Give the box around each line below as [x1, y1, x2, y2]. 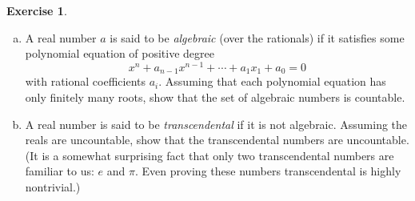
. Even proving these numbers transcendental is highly [134, 163, 401, 179]
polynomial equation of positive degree [25, 45, 214, 62]
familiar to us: [25, 163, 94, 179]
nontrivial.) [25, 178, 81, 195]
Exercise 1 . [6, 2, 67, 18]
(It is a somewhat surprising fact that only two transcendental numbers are [25, 147, 394, 163]
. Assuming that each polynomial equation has [158, 73, 386, 90]
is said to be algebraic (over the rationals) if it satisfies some [110, 29, 405, 46]
